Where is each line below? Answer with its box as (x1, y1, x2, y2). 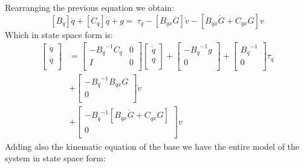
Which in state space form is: (5, 28, 113, 40)
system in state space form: (5, 152, 106, 164)
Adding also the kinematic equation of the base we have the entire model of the (5, 140, 300, 152)
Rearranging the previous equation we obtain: (5, 1, 175, 13)
